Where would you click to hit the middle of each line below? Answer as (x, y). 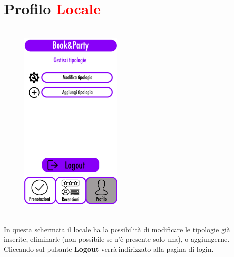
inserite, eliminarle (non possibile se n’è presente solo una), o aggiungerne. (117, 239)
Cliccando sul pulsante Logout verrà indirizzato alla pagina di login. (109, 248)
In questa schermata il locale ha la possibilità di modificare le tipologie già (117, 229)
